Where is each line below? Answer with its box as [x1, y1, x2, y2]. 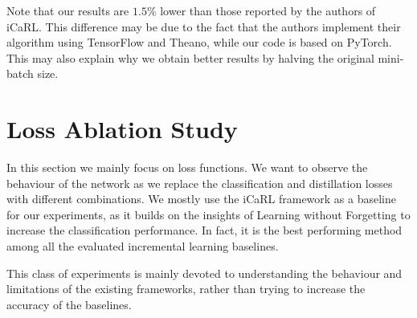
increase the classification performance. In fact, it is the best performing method [6, 222, 403, 238]
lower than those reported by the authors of [160, 2, 376, 18]
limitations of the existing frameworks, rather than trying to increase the [6, 280, 366, 297]
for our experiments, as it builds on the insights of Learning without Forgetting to [6, 206, 411, 222]
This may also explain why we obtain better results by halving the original [6, 49, 374, 66]
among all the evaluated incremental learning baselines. [6, 238, 279, 255]
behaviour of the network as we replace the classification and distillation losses [6, 174, 393, 191]
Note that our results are [6, 2, 129, 18]
